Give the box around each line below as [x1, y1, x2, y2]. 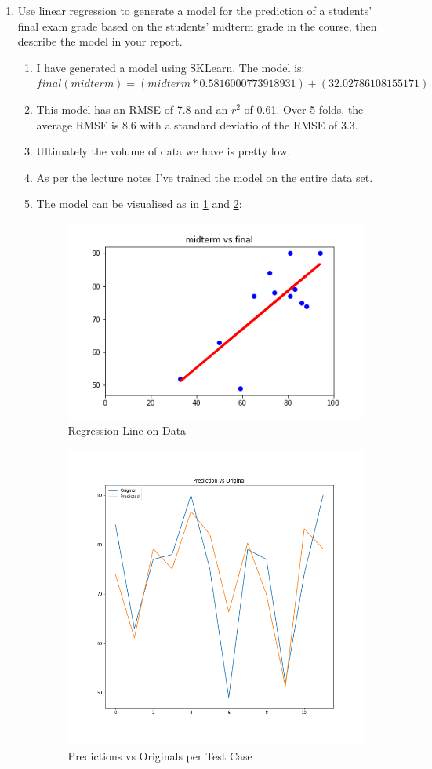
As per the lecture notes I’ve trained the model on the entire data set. [36, 169, 373, 185]
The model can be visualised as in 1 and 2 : [36, 195, 242, 212]
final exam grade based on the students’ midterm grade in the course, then [17, 17, 377, 34]
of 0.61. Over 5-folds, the [244, 100, 364, 117]
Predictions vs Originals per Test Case [67, 748, 252, 764]
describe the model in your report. [17, 33, 183, 49]
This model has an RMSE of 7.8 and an [36, 100, 228, 117]
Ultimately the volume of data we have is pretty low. [36, 143, 291, 159]
